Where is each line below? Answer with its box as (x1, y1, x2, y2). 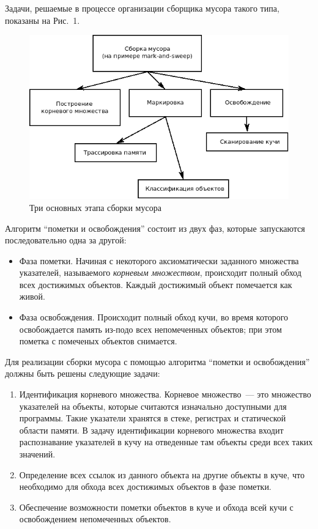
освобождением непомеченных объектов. (19, 512, 171, 525)
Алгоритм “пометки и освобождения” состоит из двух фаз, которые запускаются (5, 221, 305, 234)
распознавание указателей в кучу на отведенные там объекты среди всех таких (19, 435, 313, 448)
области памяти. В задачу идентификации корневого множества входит (19, 423, 284, 436)
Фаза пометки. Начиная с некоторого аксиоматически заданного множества (19, 254, 299, 267)
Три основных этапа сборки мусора (29, 201, 161, 213)
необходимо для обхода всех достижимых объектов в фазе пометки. (19, 480, 272, 493)
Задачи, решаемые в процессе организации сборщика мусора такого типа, (5, 2, 279, 14)
